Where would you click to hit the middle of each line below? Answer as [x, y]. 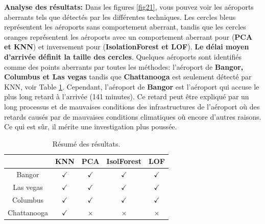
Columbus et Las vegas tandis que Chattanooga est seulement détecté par [128, 77]
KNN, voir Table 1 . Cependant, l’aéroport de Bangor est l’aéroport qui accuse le [132, 86]
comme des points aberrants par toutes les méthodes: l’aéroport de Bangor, [124, 66]
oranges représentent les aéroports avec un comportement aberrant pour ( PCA [128, 36]
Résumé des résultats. [86, 143]
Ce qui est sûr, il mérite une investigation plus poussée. [91, 127]
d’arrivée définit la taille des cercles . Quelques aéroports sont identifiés [123, 56]
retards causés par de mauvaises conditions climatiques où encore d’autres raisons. [133, 116]
